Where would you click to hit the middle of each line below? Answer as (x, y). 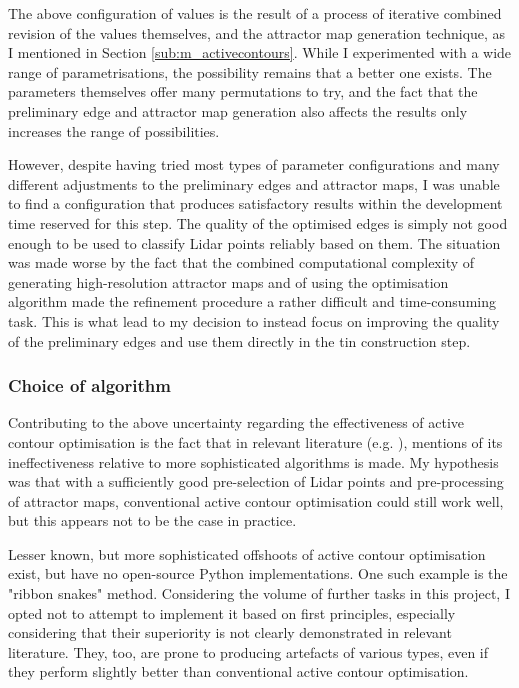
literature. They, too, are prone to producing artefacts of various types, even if (248, 651)
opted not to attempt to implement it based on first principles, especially (232, 612)
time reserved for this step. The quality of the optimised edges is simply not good (258, 222)
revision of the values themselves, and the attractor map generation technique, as (257, 32)
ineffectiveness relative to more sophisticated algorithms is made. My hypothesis (253, 461)
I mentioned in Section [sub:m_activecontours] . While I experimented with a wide (260, 52)
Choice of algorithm (89, 385)
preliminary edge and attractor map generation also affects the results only (238, 110)
